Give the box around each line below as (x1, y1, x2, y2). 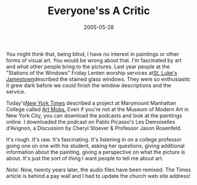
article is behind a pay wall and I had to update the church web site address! (6, 172, 191, 179)
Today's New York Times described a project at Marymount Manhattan (6, 99, 176, 107)
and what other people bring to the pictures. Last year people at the (6, 63, 171, 70)
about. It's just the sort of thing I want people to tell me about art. (6, 154, 163, 161)
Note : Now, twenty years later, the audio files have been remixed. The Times (6, 166, 191, 173)
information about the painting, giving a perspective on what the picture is (6, 148, 185, 156)
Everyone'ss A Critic (48, 4, 150, 18)
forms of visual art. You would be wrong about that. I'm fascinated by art (6, 57, 182, 64)
